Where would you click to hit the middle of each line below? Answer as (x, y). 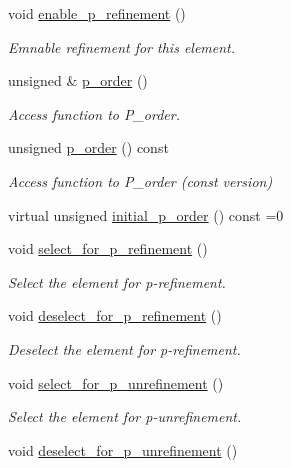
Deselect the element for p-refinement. (124, 348)
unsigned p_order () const (88, 147)
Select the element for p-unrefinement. (125, 416)
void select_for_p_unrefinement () (116, 382)
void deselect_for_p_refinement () (115, 315)
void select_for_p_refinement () (108, 248)
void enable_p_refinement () (97, 13)
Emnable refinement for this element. (122, 46)
